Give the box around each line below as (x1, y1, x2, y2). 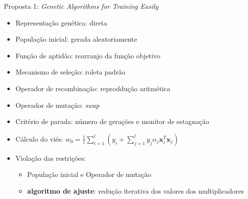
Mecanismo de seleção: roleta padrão (15, 67, 125, 77)
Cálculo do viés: (15, 133, 63, 144)
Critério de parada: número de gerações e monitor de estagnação (15, 116, 209, 126)
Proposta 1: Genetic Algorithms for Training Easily (4, 1, 159, 11)
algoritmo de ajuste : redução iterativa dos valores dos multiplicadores (27, 185, 244, 196)
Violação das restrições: (15, 152, 86, 163)
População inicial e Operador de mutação (27, 169, 151, 179)
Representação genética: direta (15, 17, 107, 27)
